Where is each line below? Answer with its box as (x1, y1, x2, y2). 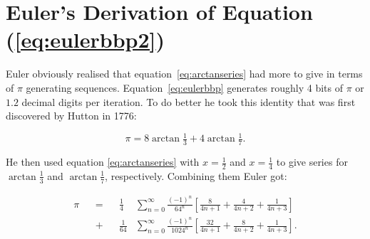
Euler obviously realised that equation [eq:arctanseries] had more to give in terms (6, 66, 363, 81)
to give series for (276, 154, 348, 169)
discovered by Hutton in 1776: (6, 108, 137, 123)
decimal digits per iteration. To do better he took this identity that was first (21, 94, 356, 109)
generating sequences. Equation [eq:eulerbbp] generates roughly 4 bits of (26, 80, 344, 95)
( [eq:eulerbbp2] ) (6, 25, 165, 54)
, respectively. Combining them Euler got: (105, 168, 287, 183)
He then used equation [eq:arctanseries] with (6, 154, 200, 169)
